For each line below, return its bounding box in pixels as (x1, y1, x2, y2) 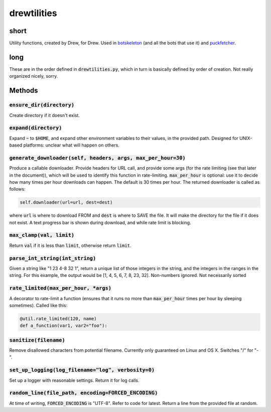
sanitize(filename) (9, 337, 65, 343)
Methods (9, 86, 38, 95)
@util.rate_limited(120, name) (20, 316, 97, 321)
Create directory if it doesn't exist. (9, 112, 80, 118)
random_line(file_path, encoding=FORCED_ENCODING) (9, 389, 158, 396)
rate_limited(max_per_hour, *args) (9, 285, 112, 292)
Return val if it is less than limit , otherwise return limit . (9, 242, 131, 248)
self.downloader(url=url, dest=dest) (20, 200, 113, 205)
